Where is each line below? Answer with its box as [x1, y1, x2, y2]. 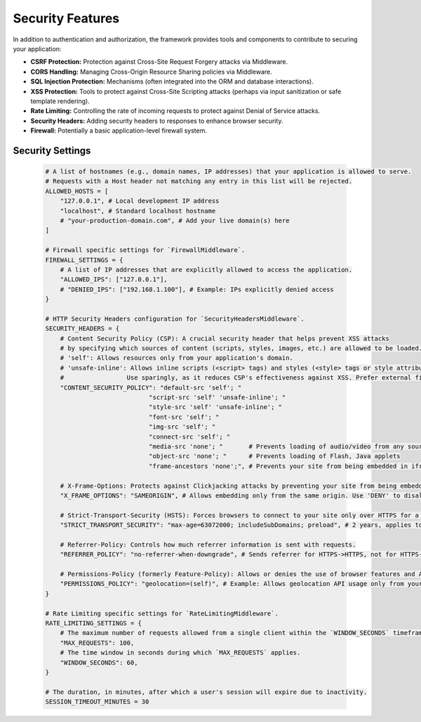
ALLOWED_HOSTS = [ [45, 187, 109, 195]
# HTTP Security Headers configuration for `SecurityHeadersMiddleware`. [45, 314, 305, 323]
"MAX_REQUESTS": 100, [60, 639, 135, 647]
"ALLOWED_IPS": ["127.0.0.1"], [60, 276, 168, 283]
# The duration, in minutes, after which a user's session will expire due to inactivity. [45, 688, 368, 696]
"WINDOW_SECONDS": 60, [60, 658, 138, 667]
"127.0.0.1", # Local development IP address [60, 197, 220, 205]
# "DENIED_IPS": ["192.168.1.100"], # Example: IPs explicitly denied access [60, 285, 335, 293]
